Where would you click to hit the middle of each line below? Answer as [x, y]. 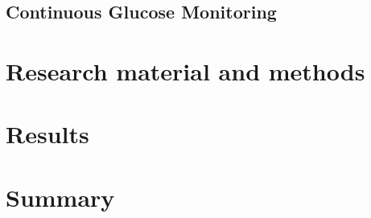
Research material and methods [185, 70]
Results [47, 134]
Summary [60, 197]
